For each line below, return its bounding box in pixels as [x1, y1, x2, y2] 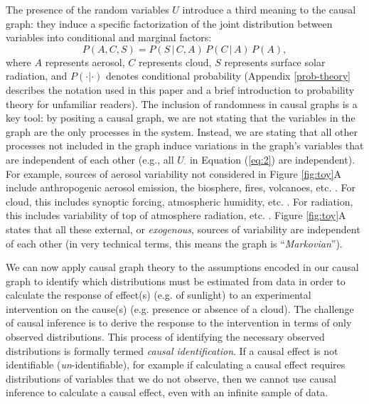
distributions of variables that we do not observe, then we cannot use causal [6, 371, 336, 386]
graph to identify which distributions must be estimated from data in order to [6, 273, 346, 288]
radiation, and [6, 68, 68, 83]
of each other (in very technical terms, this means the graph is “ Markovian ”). [6, 235, 343, 250]
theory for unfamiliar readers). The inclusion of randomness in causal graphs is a [6, 96, 358, 111]
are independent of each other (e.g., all [6, 151, 174, 166]
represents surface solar [224, 54, 326, 69]
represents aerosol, [45, 54, 125, 69]
